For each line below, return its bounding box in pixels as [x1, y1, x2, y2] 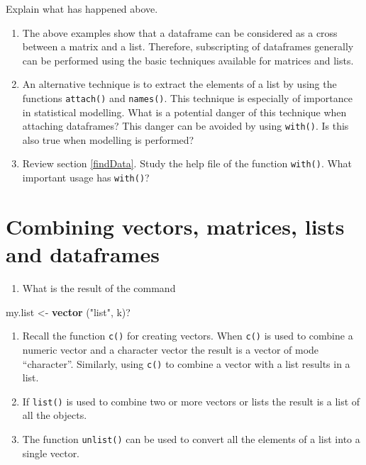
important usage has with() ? [22, 170, 150, 185]
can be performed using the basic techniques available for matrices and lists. [22, 52, 354, 67]
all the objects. [22, 408, 87, 422]
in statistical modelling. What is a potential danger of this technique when [22, 104, 347, 119]
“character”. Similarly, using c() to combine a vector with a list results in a [22, 356, 350, 371]
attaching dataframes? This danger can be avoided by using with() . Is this [22, 118, 349, 133]
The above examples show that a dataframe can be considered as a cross [22, 25, 338, 40]
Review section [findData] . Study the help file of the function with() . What [22, 156, 353, 171]
